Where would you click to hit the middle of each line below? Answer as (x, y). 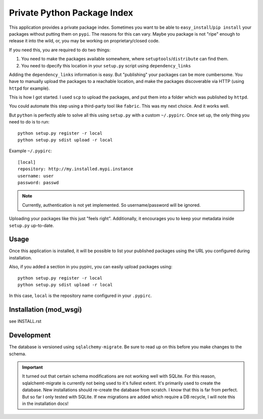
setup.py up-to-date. (32, 225)
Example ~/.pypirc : (30, 151)
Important (33, 367)
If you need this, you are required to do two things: (60, 50)
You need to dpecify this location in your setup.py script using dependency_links (106, 65)
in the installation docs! (45, 403)
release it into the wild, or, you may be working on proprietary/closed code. (84, 41)
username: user (36, 176)
